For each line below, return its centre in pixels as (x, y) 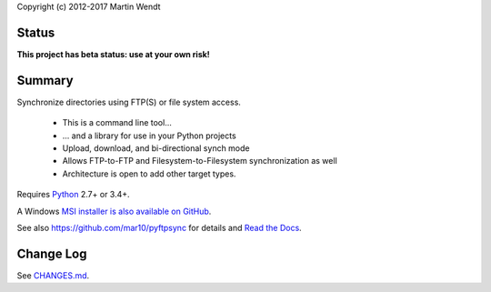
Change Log (52, 253)
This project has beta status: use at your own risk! (114, 54)
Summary (45, 81)
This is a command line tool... (117, 123)
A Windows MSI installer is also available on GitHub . (114, 211)
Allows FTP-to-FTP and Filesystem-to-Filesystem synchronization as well (200, 161)
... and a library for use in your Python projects (149, 136)
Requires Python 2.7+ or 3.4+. (74, 195)
